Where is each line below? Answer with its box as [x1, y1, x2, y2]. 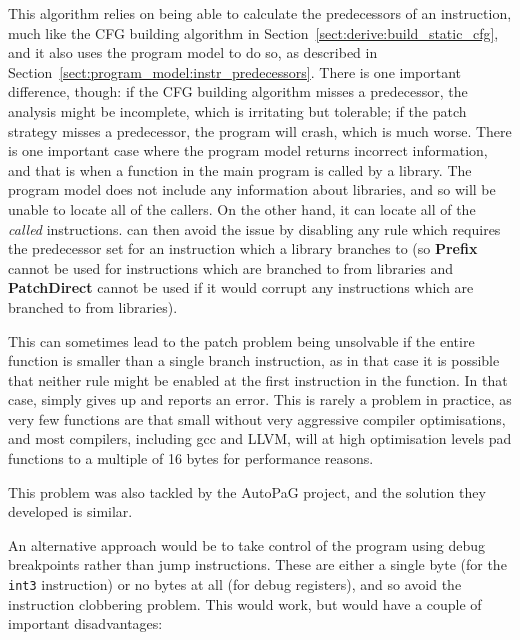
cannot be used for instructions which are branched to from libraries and [8, 257, 454, 278]
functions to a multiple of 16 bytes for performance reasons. [8, 448, 374, 469]
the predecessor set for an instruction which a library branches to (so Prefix [8, 238, 478, 259]
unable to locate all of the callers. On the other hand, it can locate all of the [8, 198, 476, 219]
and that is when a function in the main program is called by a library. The [8, 159, 472, 180]
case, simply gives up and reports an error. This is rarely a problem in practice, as [8, 389, 512, 410]
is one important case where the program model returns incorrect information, [8, 140, 488, 161]
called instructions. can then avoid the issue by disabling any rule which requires [8, 218, 501, 239]
